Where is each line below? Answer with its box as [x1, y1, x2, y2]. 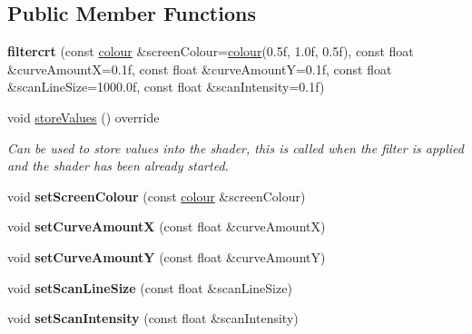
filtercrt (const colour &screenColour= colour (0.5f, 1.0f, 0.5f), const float [7, 42, 414, 61]
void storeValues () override [7, 107, 160, 126]
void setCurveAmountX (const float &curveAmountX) [7, 217, 326, 236]
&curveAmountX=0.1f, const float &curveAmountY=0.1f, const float [7, 59, 392, 78]
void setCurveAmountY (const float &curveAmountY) [7, 247, 326, 266]
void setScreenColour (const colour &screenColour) [7, 186, 306, 205]
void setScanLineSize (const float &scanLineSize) [7, 278, 292, 297]
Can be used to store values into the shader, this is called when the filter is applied [7, 138, 464, 157]
